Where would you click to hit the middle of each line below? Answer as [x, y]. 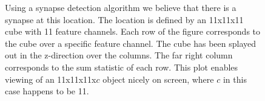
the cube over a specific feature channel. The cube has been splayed [131, 43]
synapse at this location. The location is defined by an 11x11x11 [124, 19]
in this [235, 79]
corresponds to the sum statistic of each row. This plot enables [122, 67]
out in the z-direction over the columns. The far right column [119, 55]
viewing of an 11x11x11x [51, 79]
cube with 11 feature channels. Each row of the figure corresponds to [133, 31]
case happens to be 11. [47, 91]
